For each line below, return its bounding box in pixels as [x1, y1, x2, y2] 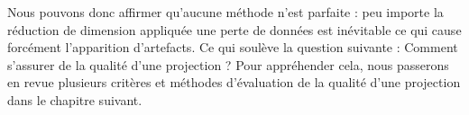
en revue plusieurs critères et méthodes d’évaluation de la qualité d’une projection [7, 73, 461, 92]
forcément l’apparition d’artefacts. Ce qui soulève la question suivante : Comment [7, 38, 458, 57]
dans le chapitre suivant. [7, 90, 143, 109]
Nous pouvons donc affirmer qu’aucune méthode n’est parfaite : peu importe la [7, 3, 444, 21]
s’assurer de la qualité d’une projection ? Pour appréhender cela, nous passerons [7, 55, 449, 74]
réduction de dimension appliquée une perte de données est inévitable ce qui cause [7, 20, 462, 39]
